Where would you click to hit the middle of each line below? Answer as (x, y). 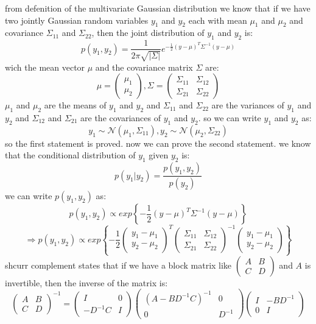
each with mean (218, 20)
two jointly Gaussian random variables (77, 20)
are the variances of (248, 105)
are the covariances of (121, 118)
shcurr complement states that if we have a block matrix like (118, 265)
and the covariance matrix (144, 67)
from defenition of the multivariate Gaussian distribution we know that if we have (158, 8)
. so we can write (230, 118)
